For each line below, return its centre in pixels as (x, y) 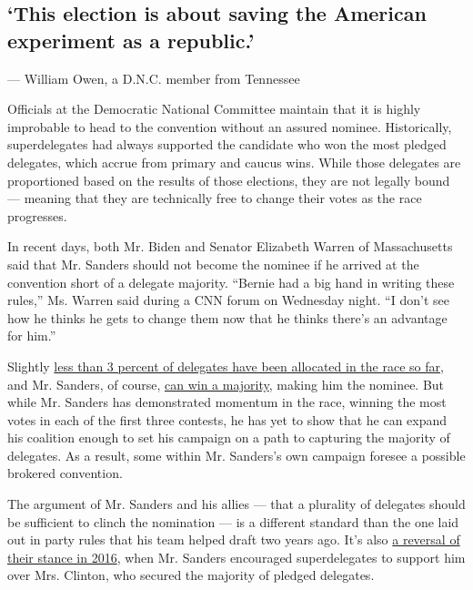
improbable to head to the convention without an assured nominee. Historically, (230, 126)
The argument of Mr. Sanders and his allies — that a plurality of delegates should (236, 504)
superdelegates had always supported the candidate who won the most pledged (227, 144)
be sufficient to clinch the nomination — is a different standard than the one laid (233, 521)
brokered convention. (65, 473)
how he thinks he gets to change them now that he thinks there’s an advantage (227, 317)
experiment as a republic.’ (131, 40)
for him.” (32, 336)
